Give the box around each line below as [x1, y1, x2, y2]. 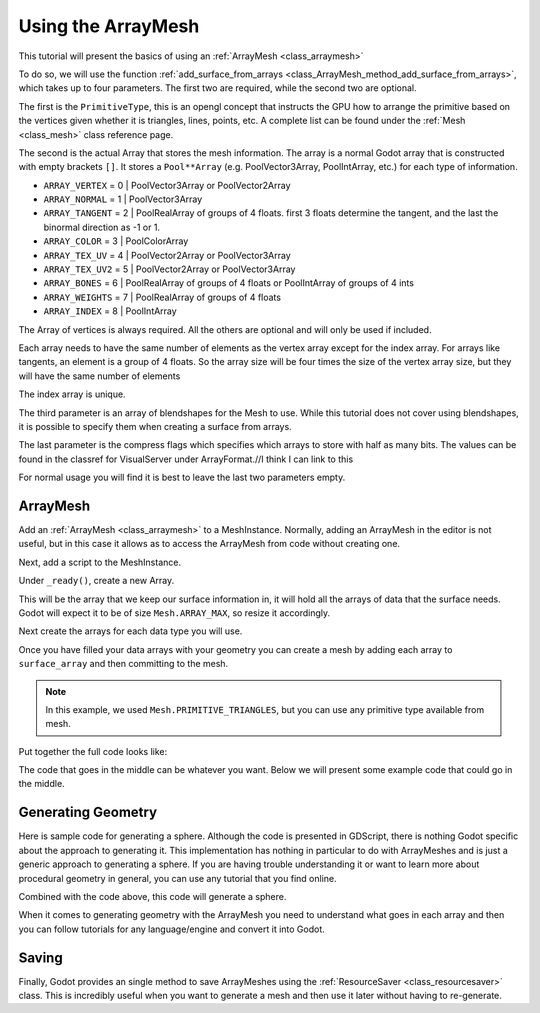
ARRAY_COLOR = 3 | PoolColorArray [43, 235, 189, 247]
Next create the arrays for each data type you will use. [18, 625, 243, 637]
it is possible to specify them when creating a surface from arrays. [18, 420, 292, 432]
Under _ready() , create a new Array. [18, 575, 175, 587]
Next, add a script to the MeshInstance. [18, 556, 182, 568]
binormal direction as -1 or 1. [43, 221, 160, 233]
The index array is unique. [18, 388, 126, 400]
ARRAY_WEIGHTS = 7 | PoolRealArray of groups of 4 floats [43, 291, 282, 303]
